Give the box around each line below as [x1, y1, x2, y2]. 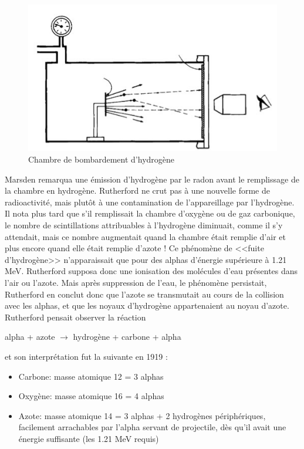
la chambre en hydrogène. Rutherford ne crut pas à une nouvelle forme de [5, 184, 271, 197]
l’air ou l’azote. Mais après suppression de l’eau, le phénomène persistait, [5, 276, 267, 288]
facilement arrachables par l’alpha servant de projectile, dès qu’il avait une [18, 421, 286, 433]
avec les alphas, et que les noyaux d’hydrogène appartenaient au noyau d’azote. [5, 299, 289, 312]
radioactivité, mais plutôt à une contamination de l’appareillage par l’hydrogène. [5, 195, 295, 208]
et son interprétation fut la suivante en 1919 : [5, 350, 168, 362]
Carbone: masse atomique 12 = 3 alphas [18, 370, 164, 382]
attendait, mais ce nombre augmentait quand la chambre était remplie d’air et [5, 230, 286, 242]
